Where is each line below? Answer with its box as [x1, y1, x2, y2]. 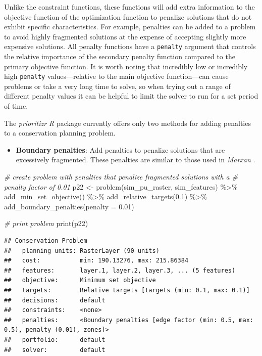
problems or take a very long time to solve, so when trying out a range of [4, 80, 231, 91]
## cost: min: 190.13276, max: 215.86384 [4, 257, 189, 264]
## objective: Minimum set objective [4, 277, 156, 284]
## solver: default [4, 346, 106, 353]
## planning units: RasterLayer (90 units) [4, 247, 160, 254]
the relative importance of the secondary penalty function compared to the [4, 51, 235, 62]
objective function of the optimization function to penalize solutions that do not [4, 11, 252, 22]
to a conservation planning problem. [4, 127, 116, 138]
